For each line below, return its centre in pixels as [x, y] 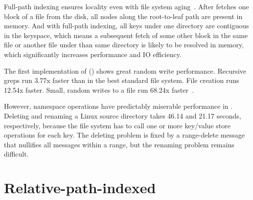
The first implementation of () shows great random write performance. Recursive [125, 70]
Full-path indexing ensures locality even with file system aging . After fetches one [126, 6]
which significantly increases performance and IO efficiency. [93, 54]
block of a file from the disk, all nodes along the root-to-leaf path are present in [123, 16]
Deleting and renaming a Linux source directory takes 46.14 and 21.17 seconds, [123, 115]
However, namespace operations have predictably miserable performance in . [118, 106]
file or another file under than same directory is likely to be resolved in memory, [124, 45]
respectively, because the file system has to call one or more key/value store [117, 125]
